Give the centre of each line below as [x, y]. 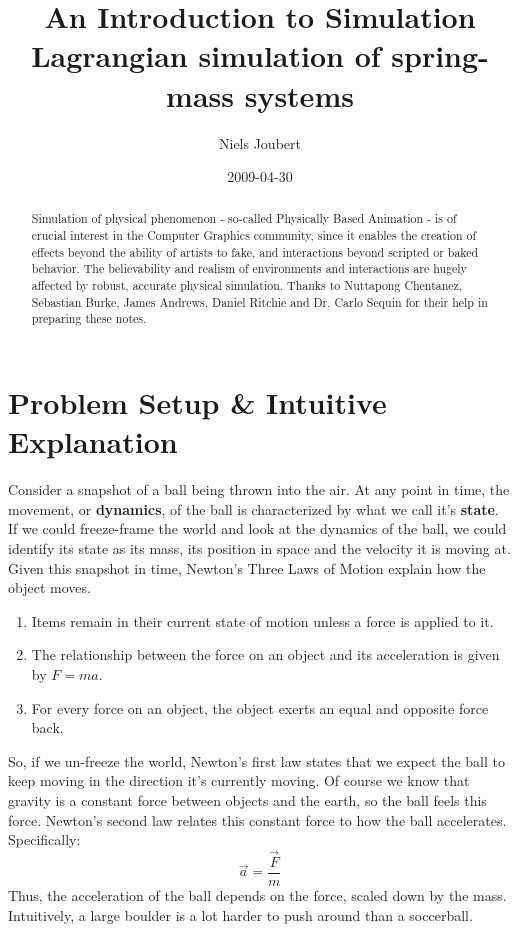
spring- [440, 55]
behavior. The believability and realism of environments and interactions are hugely [249, 268]
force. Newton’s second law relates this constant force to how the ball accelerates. [257, 819]
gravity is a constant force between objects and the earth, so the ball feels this [247, 799]
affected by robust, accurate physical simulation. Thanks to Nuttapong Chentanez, [247, 285]
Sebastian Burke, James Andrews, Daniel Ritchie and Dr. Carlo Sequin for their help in [259, 301]
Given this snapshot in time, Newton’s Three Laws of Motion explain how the [247, 567]
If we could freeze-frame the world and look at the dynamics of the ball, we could [257, 528]
